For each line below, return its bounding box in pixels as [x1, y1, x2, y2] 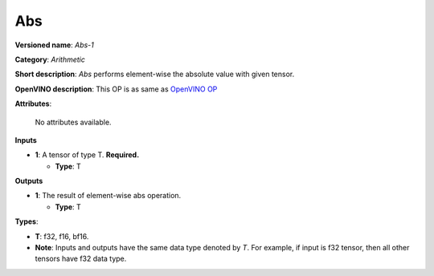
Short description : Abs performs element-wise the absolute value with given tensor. [14, 69, 295, 79]
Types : [14, 217, 39, 226]
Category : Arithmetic [14, 55, 86, 64]
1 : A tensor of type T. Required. [35, 150, 140, 160]
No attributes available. [35, 117, 112, 127]
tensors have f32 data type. [35, 254, 127, 264]
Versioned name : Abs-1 [14, 40, 94, 50]
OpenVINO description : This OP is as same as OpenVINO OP [14, 84, 218, 94]
